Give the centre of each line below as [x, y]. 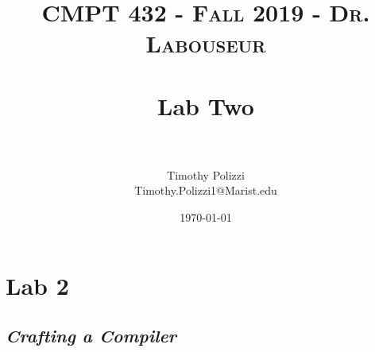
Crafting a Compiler [91, 336]
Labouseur [206, 43]
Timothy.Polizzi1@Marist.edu [206, 190]
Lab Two [206, 105]
